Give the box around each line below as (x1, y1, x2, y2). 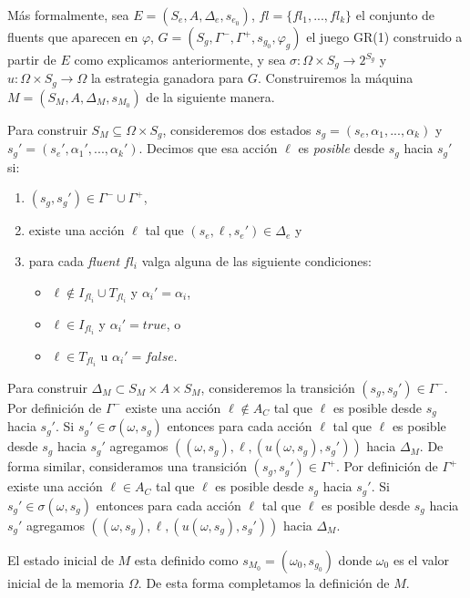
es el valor (393, 550, 450, 569)
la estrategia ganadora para (90, 68, 244, 88)
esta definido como (134, 550, 239, 569)
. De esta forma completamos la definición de (138, 572, 390, 592)
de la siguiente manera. (146, 87, 275, 106)
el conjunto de (355, 5, 435, 24)
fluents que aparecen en (7, 27, 138, 46)
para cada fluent (28, 252, 120, 270)
